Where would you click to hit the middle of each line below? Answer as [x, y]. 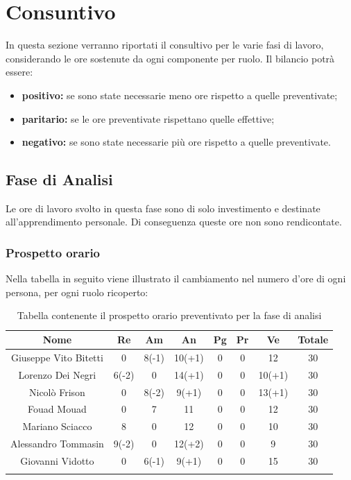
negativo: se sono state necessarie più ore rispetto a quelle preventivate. [176, 142]
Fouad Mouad [57, 409]
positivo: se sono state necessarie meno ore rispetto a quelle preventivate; [180, 95]
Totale [313, 340]
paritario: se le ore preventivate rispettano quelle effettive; [148, 118]
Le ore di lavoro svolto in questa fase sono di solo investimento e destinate [163, 208]
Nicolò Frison [57, 392]
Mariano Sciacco [57, 426]
